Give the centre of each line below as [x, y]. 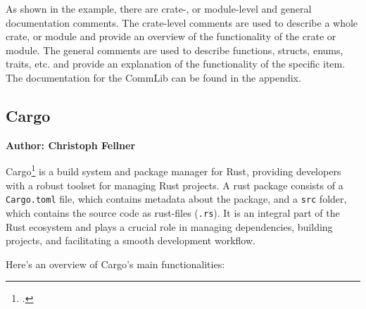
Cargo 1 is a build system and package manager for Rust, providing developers [173, 170]
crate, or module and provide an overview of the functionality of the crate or [171, 36]
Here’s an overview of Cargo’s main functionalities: [115, 264]
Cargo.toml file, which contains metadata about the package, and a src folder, [176, 199]
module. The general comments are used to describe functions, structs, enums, [175, 50]
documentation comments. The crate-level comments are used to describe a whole [182, 22]
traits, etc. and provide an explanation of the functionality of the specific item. [176, 64]
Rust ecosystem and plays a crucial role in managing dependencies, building [169, 226]
